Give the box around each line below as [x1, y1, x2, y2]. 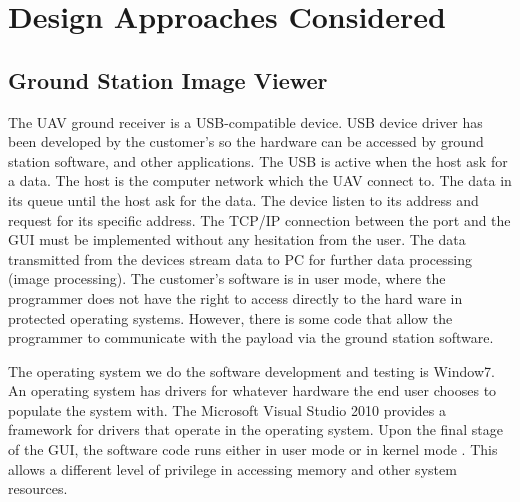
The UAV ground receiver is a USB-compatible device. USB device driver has [8, 111, 483, 132]
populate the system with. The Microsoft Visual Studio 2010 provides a [8, 399, 446, 420]
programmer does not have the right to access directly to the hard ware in [8, 287, 463, 308]
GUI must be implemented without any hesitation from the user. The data [8, 229, 466, 250]
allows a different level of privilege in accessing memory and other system [8, 458, 457, 479]
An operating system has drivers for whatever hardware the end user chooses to [8, 380, 497, 401]
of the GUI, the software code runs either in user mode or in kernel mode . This [8, 439, 498, 460]
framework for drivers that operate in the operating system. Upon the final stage [8, 419, 503, 440]
